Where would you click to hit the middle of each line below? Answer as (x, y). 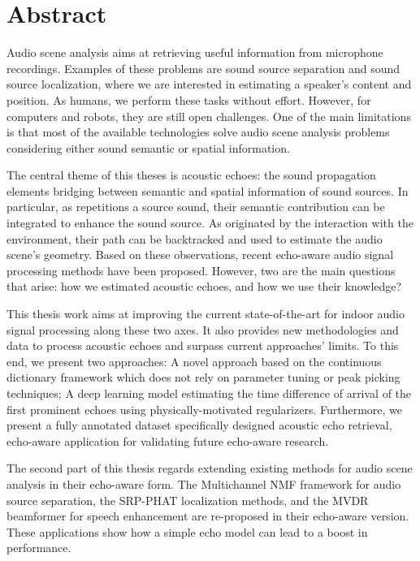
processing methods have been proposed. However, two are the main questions (201, 270)
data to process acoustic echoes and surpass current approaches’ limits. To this (203, 345)
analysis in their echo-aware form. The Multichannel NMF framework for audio (204, 483)
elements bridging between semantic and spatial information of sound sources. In (208, 190)
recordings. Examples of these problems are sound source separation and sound (204, 68)
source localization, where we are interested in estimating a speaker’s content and (209, 84)
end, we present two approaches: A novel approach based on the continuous (194, 361)
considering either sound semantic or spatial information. (148, 147)
